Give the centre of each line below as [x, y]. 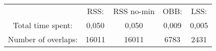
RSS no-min [134, 11]
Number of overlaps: [43, 39]
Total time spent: [43, 25]
